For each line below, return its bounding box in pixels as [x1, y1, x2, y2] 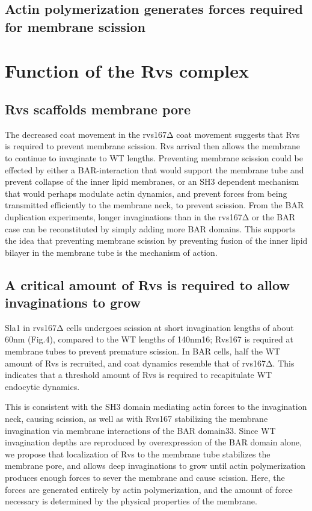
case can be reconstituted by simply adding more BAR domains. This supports [5, 222, 296, 235]
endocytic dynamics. [5, 380, 80, 392]
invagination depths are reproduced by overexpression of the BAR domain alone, [5, 436, 302, 448]
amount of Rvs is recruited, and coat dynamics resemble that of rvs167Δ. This [5, 356, 295, 369]
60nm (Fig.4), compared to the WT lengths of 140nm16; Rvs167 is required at [5, 333, 293, 345]
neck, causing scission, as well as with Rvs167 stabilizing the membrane [5, 412, 268, 425]
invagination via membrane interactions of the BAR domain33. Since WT [5, 424, 276, 436]
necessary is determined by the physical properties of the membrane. [5, 495, 257, 507]
